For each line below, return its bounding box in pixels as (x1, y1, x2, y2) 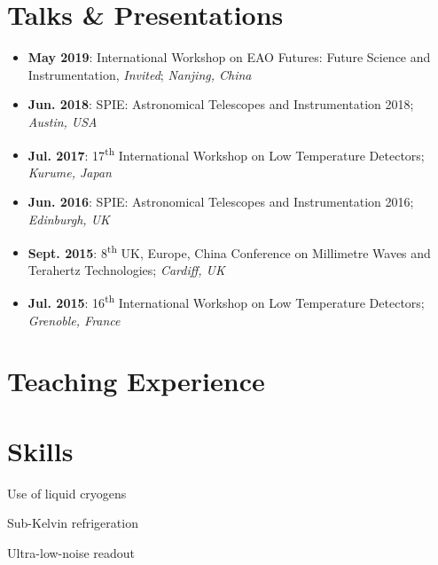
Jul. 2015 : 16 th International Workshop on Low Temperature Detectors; (27, 291, 425, 312)
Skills (7, 432, 74, 468)
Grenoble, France (27, 310, 121, 329)
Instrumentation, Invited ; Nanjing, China (27, 65, 252, 83)
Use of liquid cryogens (7, 483, 127, 502)
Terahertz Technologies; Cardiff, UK (27, 260, 225, 279)
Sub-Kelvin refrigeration (7, 514, 138, 532)
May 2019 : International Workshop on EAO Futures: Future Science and (27, 48, 431, 67)
